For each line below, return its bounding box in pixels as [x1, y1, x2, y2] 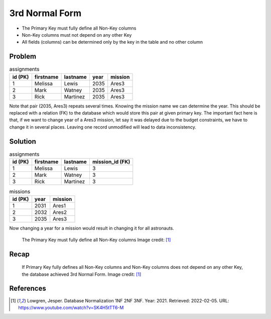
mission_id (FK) [92, 158, 130, 165]
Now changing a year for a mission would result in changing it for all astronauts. [9, 225, 174, 231]
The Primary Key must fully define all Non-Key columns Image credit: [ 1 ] [22, 237, 171, 243]
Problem [9, 52, 37, 61]
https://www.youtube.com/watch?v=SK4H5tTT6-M [18, 304, 124, 310]
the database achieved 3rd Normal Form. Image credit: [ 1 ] [22, 271, 142, 277]
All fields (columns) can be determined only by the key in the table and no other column [22, 39, 203, 45]
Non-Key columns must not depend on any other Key [22, 32, 132, 38]
